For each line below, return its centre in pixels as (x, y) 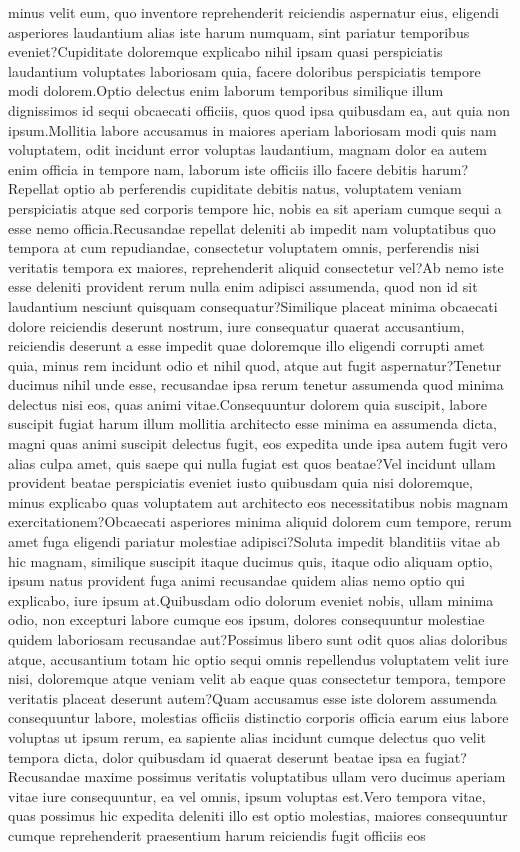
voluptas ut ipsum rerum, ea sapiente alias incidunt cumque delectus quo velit (247, 736)
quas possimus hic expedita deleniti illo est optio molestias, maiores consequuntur (258, 815)
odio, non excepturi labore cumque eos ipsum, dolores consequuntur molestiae (246, 619)
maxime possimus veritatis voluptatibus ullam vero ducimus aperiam (295, 776)
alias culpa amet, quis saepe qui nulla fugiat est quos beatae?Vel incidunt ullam (252, 462)
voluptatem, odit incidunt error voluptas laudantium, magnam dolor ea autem (248, 149)
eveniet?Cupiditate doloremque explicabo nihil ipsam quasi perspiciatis (225, 51)
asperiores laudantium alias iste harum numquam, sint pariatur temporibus (239, 31)
